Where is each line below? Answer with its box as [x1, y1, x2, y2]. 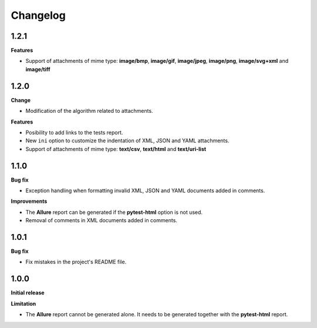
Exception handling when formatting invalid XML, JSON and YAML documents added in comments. [25, 187, 265, 194]
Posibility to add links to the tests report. [25, 129, 123, 136]
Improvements [11, 198, 48, 205]
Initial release [11, 289, 45, 296]
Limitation [11, 300, 36, 307]
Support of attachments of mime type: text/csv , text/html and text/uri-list [25, 145, 207, 152]
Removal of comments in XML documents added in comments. [25, 217, 177, 224]
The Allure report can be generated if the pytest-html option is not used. [25, 209, 203, 216]
